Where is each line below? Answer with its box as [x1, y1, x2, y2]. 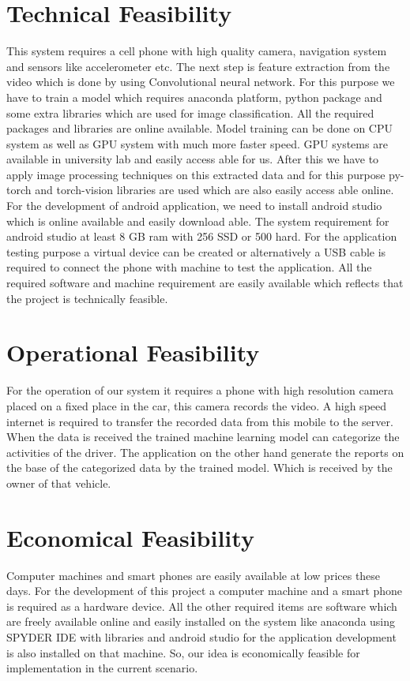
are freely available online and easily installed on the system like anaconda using [6, 613, 396, 630]
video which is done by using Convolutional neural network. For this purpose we [6, 73, 395, 90]
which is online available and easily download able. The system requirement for [6, 212, 389, 229]
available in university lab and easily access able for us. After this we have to [6, 151, 379, 167]
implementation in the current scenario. [6, 660, 198, 676]
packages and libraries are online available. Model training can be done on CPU [6, 120, 393, 137]
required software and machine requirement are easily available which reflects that [6, 275, 404, 291]
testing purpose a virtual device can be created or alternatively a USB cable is [6, 243, 386, 260]
